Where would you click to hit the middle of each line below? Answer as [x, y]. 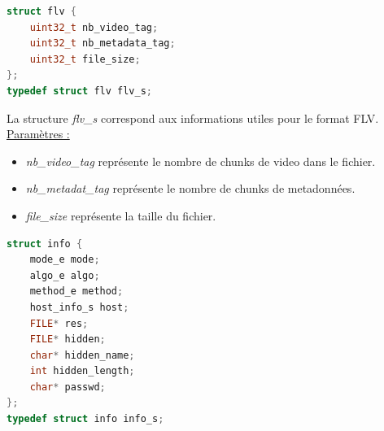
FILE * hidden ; [68, 340]
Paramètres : [38, 134]
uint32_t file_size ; [85, 59]
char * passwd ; [68, 387]
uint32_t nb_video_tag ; [94, 27]
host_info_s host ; [79, 307]
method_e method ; [76, 292]
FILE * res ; [59, 323]
